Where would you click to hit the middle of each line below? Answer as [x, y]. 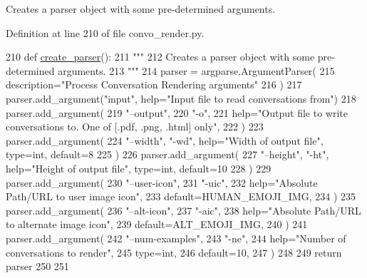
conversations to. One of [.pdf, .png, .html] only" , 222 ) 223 [135, 127]
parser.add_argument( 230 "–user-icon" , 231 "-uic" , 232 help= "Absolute [162, 182]
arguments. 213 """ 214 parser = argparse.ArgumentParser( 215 [196, 70]
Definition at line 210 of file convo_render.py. [105, 32]
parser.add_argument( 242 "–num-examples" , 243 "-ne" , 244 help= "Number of [176, 238]
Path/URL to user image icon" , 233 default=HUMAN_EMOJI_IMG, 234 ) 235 [181, 196]
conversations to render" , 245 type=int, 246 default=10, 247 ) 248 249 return [174, 252]
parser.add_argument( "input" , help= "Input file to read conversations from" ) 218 [181, 98]
